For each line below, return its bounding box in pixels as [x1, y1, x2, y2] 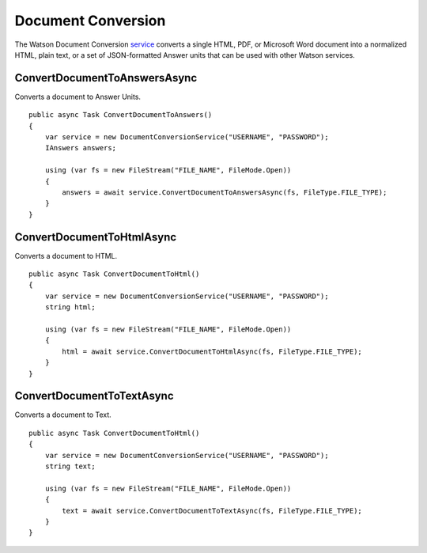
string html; [44, 303, 96, 312]
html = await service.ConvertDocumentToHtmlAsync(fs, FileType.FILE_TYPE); [62, 347, 363, 356]
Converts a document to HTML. [14, 251, 118, 260]
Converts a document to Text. [14, 410, 112, 419]
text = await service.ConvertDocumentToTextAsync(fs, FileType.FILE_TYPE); [62, 506, 363, 515]
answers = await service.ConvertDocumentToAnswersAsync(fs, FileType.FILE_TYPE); [62, 187, 387, 197]
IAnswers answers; [44, 143, 117, 153]
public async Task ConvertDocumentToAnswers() [28, 111, 213, 119]
